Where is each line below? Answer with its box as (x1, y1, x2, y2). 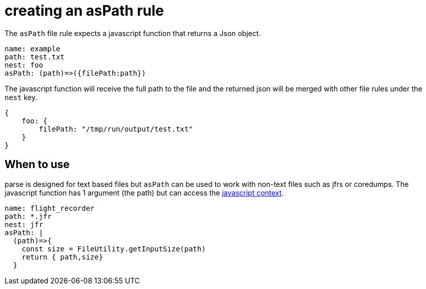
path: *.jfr (5, 212, 52, 220)
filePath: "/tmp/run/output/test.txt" (39, 124, 193, 133)
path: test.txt (5, 52, 65, 61)
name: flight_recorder (5, 204, 95, 212)
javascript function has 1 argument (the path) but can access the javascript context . (5, 188, 284, 197)
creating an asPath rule (5, 2, 164, 19)
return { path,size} (21, 252, 103, 261)
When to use (5, 158, 70, 171)
